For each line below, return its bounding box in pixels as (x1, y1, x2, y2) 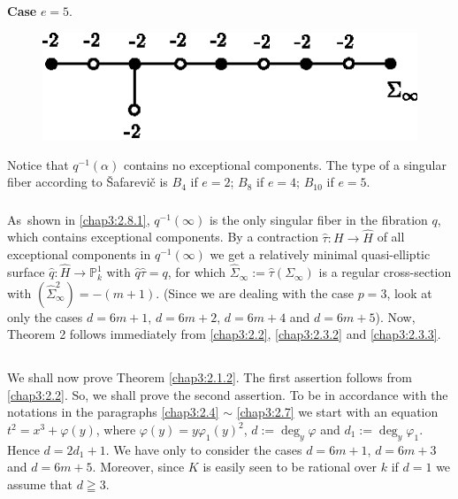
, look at (386, 283, 432, 302)
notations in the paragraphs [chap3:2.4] (7, 403, 219, 421)
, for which (167, 263, 226, 281)
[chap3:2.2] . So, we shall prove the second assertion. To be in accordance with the (7, 385, 448, 403)
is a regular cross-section (318, 263, 452, 281)
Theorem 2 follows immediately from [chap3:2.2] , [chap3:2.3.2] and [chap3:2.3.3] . (7, 325, 441, 343)
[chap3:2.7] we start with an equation (236, 403, 439, 421)
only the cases (7, 307, 83, 326)
